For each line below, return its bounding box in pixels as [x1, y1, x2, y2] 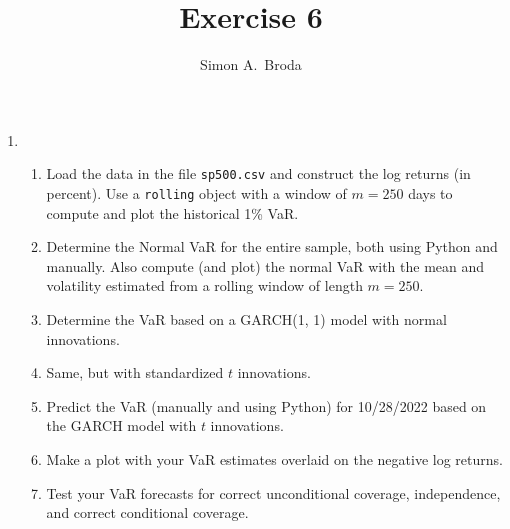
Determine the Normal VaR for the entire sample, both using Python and [46, 236, 498, 257]
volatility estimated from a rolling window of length [46, 275, 363, 296]
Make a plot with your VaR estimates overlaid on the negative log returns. [46, 448, 503, 469]
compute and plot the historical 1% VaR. [46, 202, 299, 223]
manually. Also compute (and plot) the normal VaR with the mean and [46, 255, 485, 276]
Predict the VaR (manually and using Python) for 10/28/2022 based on [46, 395, 487, 416]
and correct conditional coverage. [46, 502, 249, 523]
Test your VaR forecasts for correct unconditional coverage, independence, [46, 482, 501, 503]
